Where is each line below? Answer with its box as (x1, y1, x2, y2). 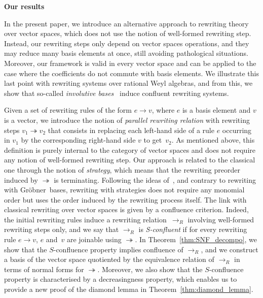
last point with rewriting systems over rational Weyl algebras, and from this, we (4, 78, 253, 88)
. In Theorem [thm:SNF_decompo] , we (135, 234, 257, 245)
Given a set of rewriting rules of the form (4, 105, 132, 115)
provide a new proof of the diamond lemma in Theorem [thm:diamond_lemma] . (4, 284, 253, 294)
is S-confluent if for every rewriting (138, 224, 247, 235)
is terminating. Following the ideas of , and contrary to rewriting (54, 174, 256, 185)
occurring (222, 124, 252, 135)
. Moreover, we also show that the (97, 263, 203, 274)
